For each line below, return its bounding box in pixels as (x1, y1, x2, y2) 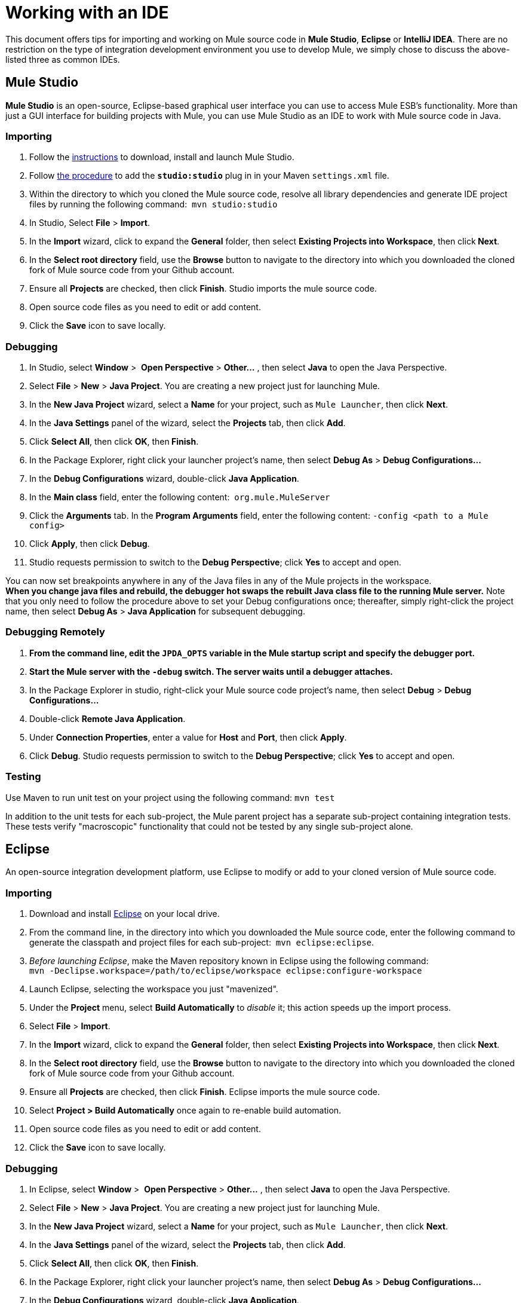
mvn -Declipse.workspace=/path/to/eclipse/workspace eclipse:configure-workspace (29, 966, 422, 976)
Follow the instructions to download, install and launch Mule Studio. (29, 152, 294, 163)
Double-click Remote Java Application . (29, 713, 186, 724)
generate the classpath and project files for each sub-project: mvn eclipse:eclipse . (29, 937, 374, 948)
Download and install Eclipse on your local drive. (29, 909, 220, 919)
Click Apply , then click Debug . (29, 539, 150, 549)
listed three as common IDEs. (5, 54, 120, 65)
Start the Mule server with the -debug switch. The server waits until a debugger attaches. (29, 666, 393, 677)
